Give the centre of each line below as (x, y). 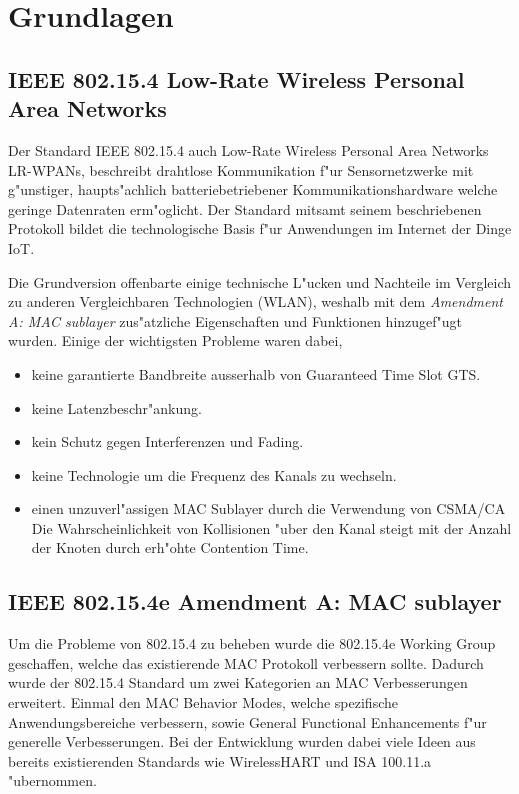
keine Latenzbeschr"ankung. (116, 407)
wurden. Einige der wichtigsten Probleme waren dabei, (175, 340)
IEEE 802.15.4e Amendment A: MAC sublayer (255, 601)
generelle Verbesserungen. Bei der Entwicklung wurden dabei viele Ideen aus (242, 741)
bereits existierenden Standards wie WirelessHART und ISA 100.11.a (220, 760)
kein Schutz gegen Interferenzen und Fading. (167, 441)
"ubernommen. (52, 780)
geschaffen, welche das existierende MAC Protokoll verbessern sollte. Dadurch (246, 662)
